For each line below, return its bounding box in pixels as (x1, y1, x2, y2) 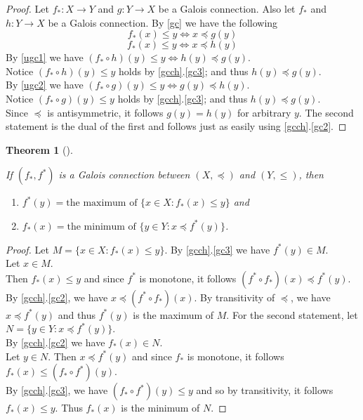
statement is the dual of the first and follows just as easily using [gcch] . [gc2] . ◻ (6, 119, 347, 133)
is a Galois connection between (58, 167, 190, 182)
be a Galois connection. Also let (158, 1, 296, 15)
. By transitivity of (194, 289, 275, 304)
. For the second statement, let (226, 307, 358, 322)
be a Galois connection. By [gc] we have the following (48, 15, 278, 29)
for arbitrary (237, 105, 291, 119)
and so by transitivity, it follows (196, 383, 334, 398)
